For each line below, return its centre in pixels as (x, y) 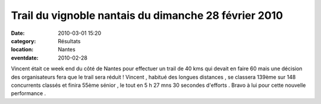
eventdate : (25, 58)
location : (22, 50)
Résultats (69, 41)
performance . (29, 93)
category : (23, 41)
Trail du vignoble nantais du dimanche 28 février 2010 (147, 15)
